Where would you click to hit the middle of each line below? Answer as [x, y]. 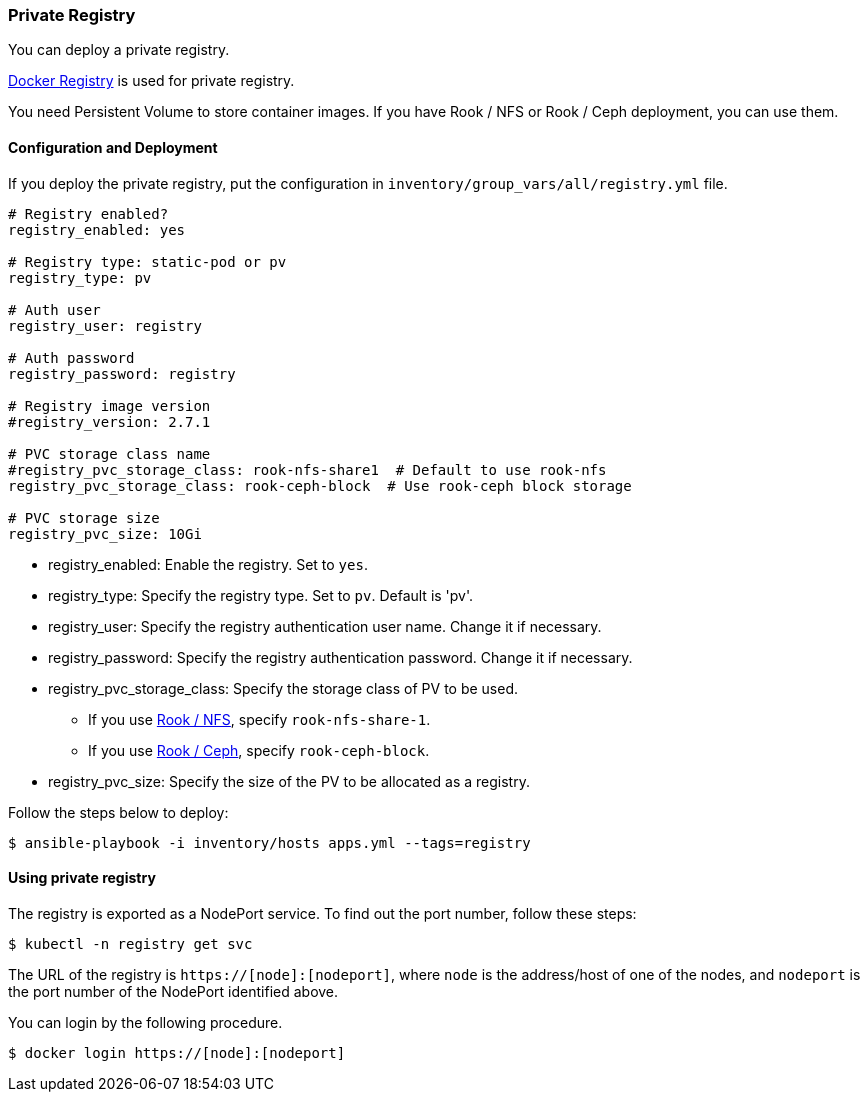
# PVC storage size [84, 517]
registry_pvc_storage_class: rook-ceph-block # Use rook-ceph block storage [320, 485]
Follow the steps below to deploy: [118, 812]
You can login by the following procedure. [145, 1022]
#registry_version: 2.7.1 [109, 421]
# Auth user [54, 309]
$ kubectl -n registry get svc [130, 943]
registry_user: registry [105, 325]
